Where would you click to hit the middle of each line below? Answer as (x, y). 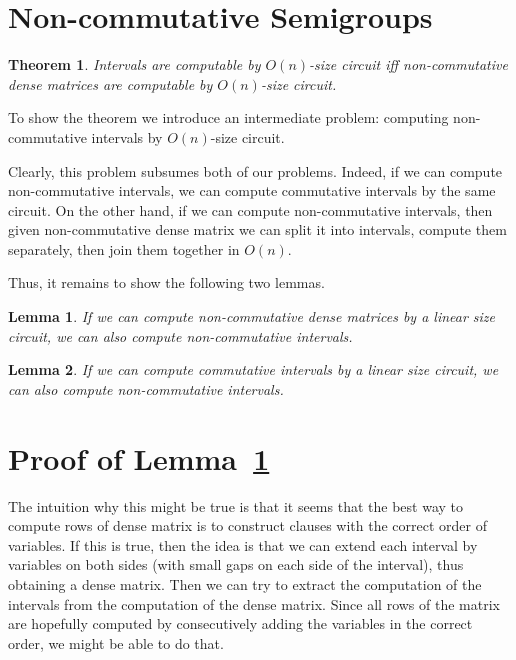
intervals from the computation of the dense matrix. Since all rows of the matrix (254, 603)
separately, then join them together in (124, 248)
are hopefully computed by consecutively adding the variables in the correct (240, 623)
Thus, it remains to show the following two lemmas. (166, 282)
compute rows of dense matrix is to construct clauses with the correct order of (248, 525)
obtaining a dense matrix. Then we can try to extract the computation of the (245, 583)
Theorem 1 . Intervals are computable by (134, 64)
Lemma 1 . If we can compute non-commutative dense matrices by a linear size (252, 316)
